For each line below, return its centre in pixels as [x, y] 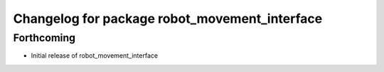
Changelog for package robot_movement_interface [168, 19]
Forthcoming [44, 38]
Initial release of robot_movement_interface [95, 56]
